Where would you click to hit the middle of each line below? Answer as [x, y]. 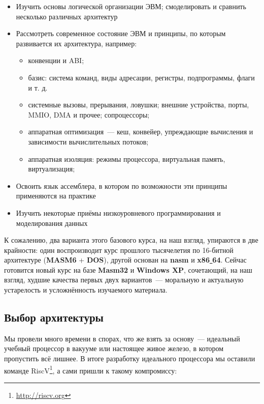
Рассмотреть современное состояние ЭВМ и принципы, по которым [121, 33]
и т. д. [38, 87]
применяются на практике [56, 196]
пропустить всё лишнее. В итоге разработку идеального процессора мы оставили [130, 358]
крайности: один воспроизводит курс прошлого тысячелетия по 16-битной [119, 250]
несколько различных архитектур [67, 16]
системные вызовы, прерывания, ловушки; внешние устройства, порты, [139, 105]
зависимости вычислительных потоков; [88, 141]
